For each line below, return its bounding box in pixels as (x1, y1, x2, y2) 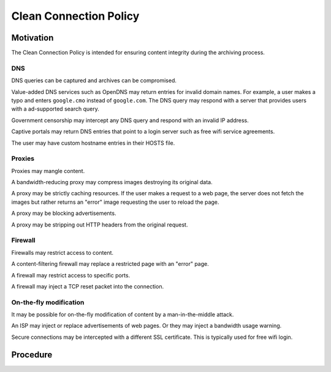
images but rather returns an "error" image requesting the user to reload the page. (11, 198, 219, 206)
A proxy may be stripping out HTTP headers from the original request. (11, 221, 188, 228)
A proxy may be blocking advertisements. (11, 209, 116, 217)
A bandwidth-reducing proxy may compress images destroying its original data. (11, 179, 213, 186)
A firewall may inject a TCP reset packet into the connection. (11, 282, 164, 290)
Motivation (11, 33, 54, 43)
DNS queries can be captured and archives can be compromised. (11, 77, 177, 84)
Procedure (11, 349, 53, 360)
